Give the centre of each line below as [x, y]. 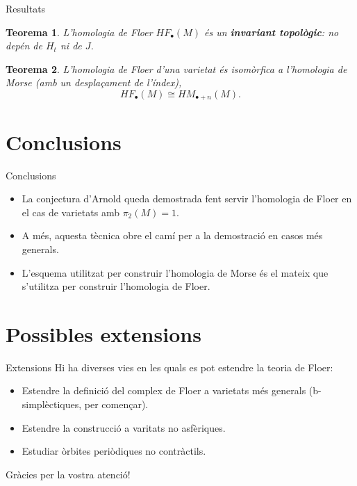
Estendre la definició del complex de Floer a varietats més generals [164, 390]
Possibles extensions [103, 333]
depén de [24, 46]
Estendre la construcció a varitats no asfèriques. [124, 427]
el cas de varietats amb [70, 212]
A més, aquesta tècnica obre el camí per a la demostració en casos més [172, 235]
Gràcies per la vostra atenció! [68, 474]
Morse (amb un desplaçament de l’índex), [94, 82]
